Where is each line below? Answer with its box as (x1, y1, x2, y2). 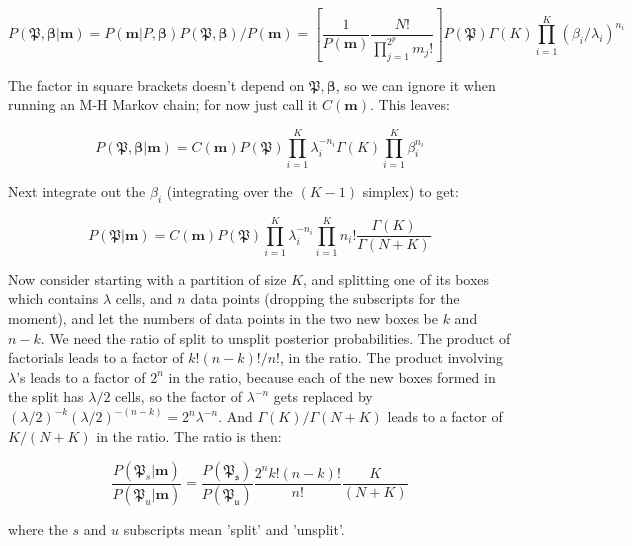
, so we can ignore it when (335, 74, 496, 95)
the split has (8, 386, 84, 407)
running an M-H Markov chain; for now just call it (8, 94, 318, 115)
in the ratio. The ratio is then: (96, 426, 282, 447)
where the (8, 519, 68, 540)
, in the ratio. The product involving (280, 347, 503, 368)
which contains (8, 288, 99, 309)
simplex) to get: (362, 180, 459, 201)
